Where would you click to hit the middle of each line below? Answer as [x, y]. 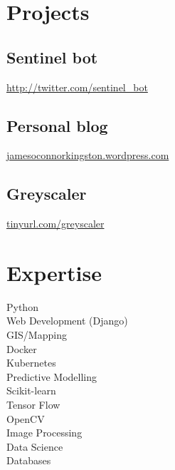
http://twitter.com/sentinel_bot [77, 87]
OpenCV [26, 418]
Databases [29, 460]
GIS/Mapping [37, 335]
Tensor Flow [33, 405]
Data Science [35, 446]
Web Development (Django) [67, 321]
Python [22, 306]
